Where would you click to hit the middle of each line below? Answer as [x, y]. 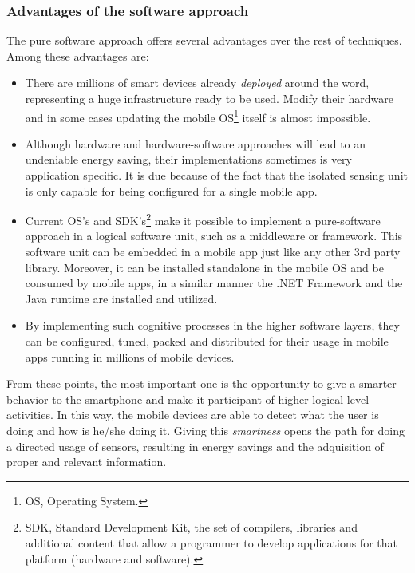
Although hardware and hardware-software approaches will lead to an [196, 143]
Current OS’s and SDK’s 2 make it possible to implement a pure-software [203, 219]
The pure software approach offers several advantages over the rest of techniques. [204, 40]
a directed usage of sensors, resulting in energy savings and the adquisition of [195, 446]
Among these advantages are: [78, 55]
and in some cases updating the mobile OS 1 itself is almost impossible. [198, 116]
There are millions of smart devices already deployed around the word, [197, 83]
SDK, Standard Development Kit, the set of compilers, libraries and [191, 527]
